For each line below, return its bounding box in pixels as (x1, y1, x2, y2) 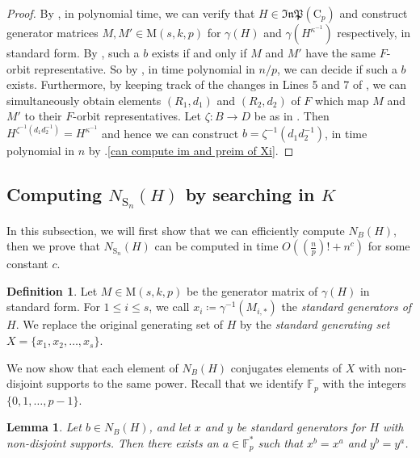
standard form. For (6, 298, 100, 315)
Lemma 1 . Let (6, 418, 82, 435)
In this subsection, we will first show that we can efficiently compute (6, 221, 345, 238)
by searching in (185, 182, 315, 207)
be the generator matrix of (186, 282, 318, 299)
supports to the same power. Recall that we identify (46, 375, 304, 392)
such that (258, 434, 303, 451)
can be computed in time (154, 237, 279, 254)
